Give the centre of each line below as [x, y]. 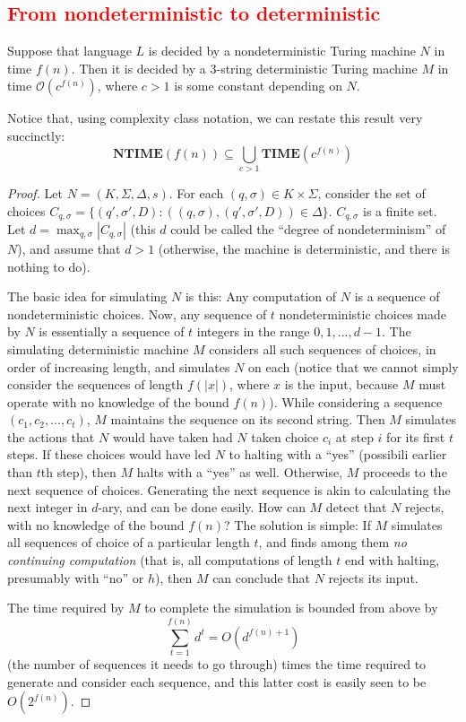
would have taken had [173, 436]
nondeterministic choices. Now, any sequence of [137, 313]
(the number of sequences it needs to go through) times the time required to [217, 663]
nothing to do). [49, 266]
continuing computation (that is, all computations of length [170, 560]
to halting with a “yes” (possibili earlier [338, 454]
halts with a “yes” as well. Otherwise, [240, 472]
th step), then [78, 472]
